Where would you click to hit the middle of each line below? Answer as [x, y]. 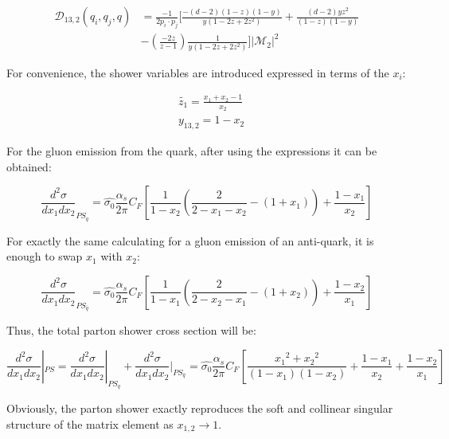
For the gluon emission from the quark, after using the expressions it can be [192, 151]
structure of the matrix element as [90, 423]
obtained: [29, 166]
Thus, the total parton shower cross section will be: [131, 330]
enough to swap [45, 256]
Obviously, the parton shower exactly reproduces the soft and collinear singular [200, 408]
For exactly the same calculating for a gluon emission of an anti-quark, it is [190, 240]
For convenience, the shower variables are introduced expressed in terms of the [198, 72]
